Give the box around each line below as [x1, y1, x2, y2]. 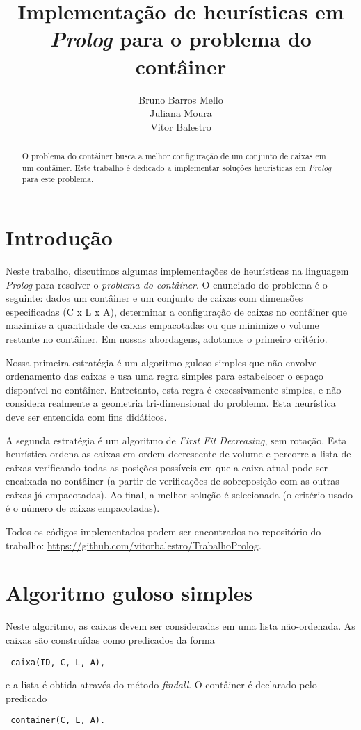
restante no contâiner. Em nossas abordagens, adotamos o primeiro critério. [6, 331, 328, 346]
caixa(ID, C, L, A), [10, 657, 106, 667]
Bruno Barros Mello [138, 92, 223, 106]
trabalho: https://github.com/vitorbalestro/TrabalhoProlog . [6, 537, 262, 552]
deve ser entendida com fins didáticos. [6, 409, 167, 423]
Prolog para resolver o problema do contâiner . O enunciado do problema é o [6, 277, 328, 291]
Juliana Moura [150, 106, 212, 120]
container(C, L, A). [10, 715, 106, 726]
